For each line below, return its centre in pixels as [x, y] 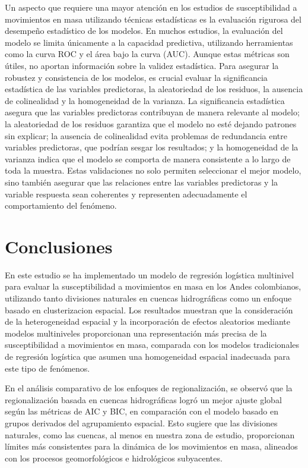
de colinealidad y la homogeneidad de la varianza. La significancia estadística [145, 100]
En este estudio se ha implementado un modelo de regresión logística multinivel [150, 274]
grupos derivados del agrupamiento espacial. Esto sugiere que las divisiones [141, 423]
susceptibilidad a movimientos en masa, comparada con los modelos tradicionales [152, 345]
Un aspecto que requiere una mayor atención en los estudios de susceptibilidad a [151, 7]
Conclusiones [59, 246]
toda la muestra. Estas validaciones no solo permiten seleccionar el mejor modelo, [153, 170]
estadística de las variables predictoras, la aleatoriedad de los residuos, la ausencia [154, 89]
